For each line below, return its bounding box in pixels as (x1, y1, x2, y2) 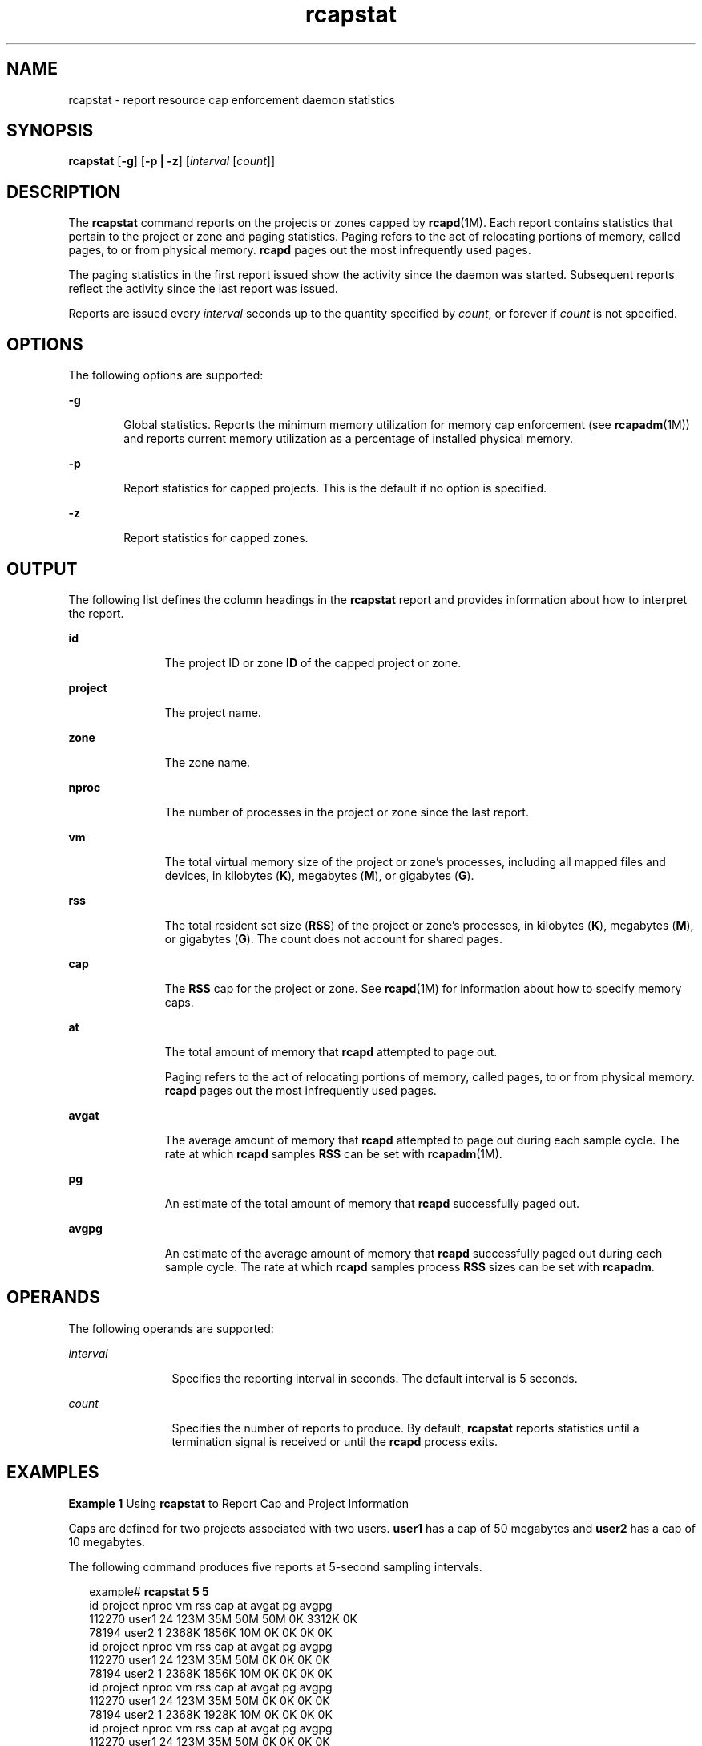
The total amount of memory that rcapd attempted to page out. (164, 1044, 498, 1059)
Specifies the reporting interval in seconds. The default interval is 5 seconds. (171, 1371, 578, 1385)
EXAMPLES (6, 1462, 99, 1483)
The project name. (164, 705, 261, 719)
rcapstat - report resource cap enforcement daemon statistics (68, 92, 395, 107)
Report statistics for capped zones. (123, 531, 309, 545)
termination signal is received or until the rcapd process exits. (171, 1434, 498, 1448)
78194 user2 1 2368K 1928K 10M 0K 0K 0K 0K (89, 1707, 333, 1721)
